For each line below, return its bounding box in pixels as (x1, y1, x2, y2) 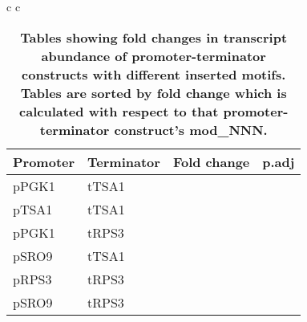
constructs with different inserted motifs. (22, 64, 286, 84)
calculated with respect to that (19, 101, 219, 120)
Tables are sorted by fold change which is (20, 83, 287, 102)
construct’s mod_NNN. (114, 120, 268, 139)
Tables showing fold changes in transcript (20, 27, 288, 47)
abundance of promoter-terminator (41, 46, 266, 65)
